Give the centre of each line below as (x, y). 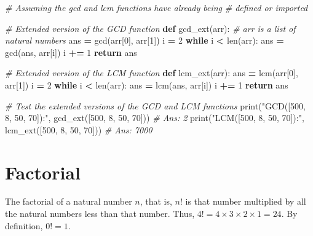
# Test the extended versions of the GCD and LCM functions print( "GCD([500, (155, 105)
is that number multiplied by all (246, 201)
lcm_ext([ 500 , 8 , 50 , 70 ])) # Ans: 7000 (79, 129)
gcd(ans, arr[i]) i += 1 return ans (71, 52)
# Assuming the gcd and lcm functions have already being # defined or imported (156, 7)
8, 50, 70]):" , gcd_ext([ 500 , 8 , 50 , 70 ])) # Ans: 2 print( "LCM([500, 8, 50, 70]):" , (155, 118)
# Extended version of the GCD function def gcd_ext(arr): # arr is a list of (150, 28)
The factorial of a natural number (69, 201)
